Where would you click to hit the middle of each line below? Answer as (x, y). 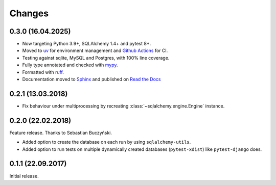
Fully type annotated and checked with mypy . (70, 65)
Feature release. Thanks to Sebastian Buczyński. (61, 133)
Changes (29, 13)
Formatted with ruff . (43, 72)
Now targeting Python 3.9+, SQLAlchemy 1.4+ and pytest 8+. (87, 44)
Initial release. (24, 176)
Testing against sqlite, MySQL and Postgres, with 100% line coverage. (96, 58)
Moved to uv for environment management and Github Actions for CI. (95, 50)
